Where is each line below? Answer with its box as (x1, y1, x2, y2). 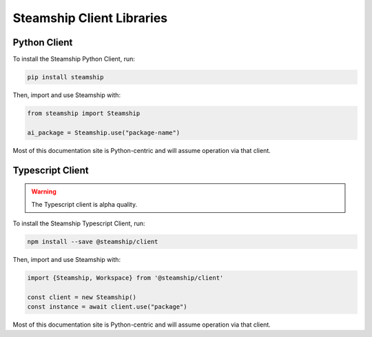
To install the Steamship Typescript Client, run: (12, 219, 145, 227)
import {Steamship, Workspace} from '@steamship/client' (27, 274, 224, 282)
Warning (31, 187, 56, 196)
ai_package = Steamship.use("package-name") (27, 128, 180, 136)
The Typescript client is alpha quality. (31, 200, 138, 208)
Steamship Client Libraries (12, 10, 168, 25)
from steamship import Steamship (27, 110, 141, 117)
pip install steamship (27, 73, 104, 81)
